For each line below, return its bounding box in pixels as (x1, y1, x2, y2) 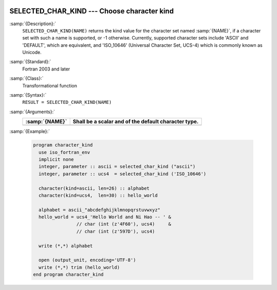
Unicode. (22, 49, 42, 56)
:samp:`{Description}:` (9, 21, 56, 27)
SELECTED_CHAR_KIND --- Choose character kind (9, 7, 174, 15)
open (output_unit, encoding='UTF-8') (38, 257, 136, 263)
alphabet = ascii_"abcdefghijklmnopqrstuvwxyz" (38, 207, 161, 213)
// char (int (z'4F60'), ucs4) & (76, 221, 171, 227)
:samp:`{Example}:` (9, 129, 50, 135)
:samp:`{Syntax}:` (9, 92, 47, 98)
